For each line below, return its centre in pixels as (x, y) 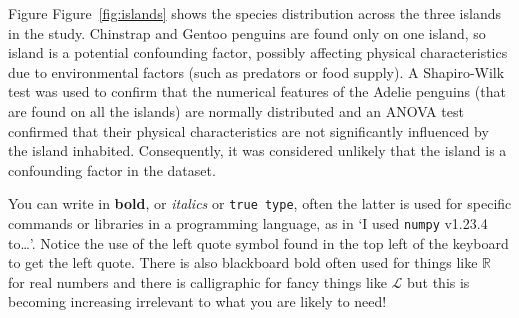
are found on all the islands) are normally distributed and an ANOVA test (236, 110)
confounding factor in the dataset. (112, 169)
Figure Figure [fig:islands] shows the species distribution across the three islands (255, 13)
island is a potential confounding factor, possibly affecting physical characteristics (258, 52)
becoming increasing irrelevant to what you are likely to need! (197, 301)
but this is (438, 281)
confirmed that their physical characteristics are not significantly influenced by (248, 130)
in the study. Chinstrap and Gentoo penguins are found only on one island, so (247, 32)
